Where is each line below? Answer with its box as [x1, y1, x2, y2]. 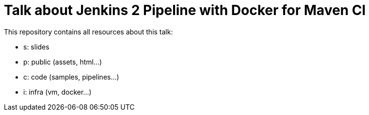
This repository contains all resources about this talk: [4, 27, 173, 36]
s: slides [23, 42, 49, 51]
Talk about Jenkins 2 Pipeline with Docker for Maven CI [4, 2, 366, 18]
